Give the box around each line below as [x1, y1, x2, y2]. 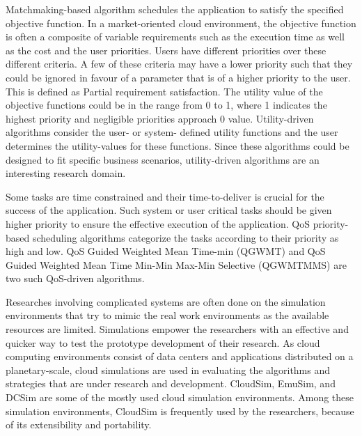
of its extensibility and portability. [6, 417, 152, 432]
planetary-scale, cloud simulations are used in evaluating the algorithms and [6, 362, 331, 377]
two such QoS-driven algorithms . [6, 271, 145, 286]
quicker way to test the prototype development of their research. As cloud [6, 335, 320, 350]
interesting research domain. [6, 166, 126, 180]
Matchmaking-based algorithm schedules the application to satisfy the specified [6, 2, 344, 16]
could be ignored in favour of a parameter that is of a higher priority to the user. [6, 70, 351, 84]
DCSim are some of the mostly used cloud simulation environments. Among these [6, 390, 354, 405]
